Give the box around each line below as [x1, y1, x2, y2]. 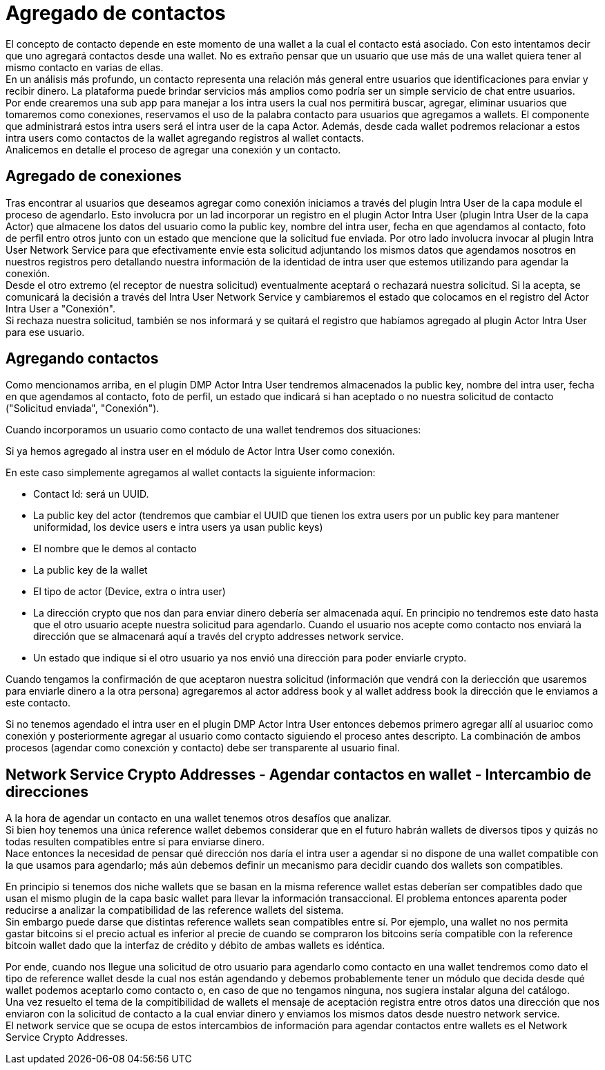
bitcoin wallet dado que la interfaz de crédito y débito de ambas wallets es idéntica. [6, 939, 385, 952]
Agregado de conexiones [6, 167, 182, 185]
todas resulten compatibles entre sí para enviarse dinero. [6, 836, 265, 848]
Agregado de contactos [6, 1, 226, 25]
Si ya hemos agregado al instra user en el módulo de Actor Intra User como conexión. [6, 445, 395, 458]
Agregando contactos [6, 350, 159, 368]
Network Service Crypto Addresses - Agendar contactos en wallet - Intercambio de [6, 765, 591, 783]
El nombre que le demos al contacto [33, 543, 197, 555]
